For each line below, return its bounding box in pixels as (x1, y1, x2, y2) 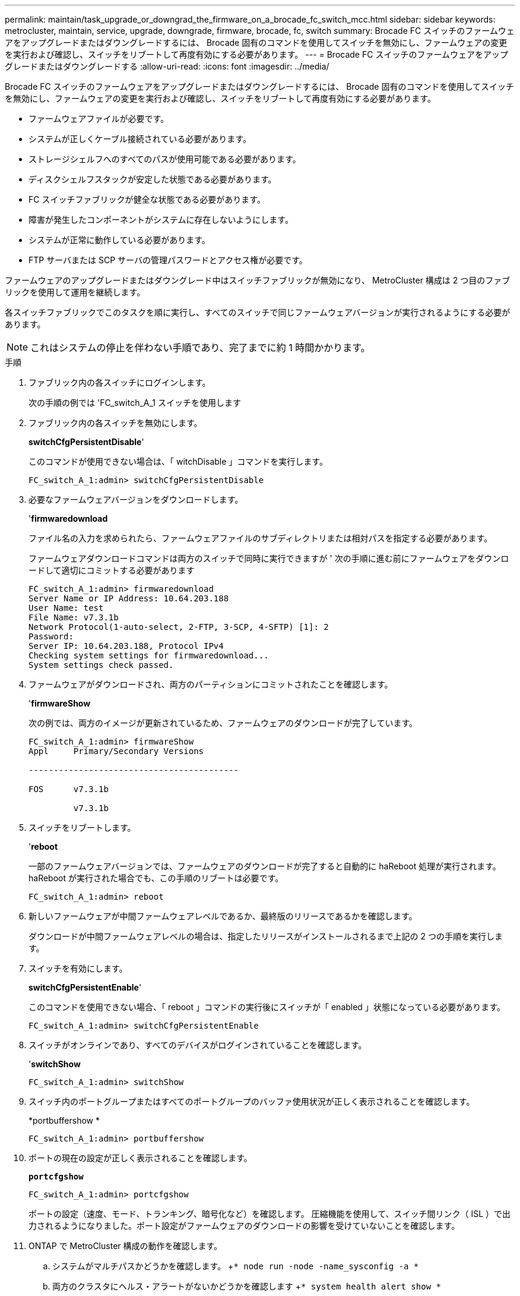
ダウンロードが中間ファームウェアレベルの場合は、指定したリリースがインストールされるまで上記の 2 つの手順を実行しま (28, 931, 503, 941)
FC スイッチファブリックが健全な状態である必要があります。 (28, 194, 265, 204)
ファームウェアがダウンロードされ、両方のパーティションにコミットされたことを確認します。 (28, 679, 393, 689)
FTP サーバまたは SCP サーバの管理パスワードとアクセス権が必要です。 (28, 255, 307, 265)
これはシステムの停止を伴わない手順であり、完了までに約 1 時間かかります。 (30, 342, 370, 354)
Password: (28, 632, 74, 641)
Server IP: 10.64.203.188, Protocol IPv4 (28, 641, 224, 651)
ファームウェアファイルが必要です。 (28, 113, 169, 124)
